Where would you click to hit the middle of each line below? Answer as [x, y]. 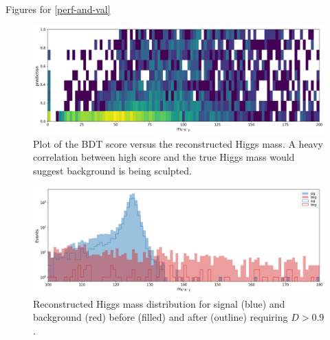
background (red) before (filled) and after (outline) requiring [161, 317]
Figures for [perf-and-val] [58, 9]
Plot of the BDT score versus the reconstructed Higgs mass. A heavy [178, 143]
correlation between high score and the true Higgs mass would [164, 157]
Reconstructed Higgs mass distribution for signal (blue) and [159, 303]
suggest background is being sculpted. [112, 170]
